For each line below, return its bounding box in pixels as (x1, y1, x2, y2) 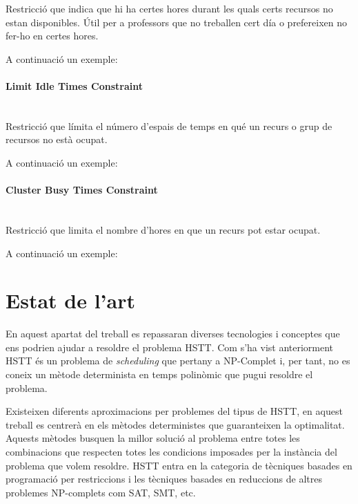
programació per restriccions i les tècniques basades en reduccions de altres (6, 472, 322, 486)
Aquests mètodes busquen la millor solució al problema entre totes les (6, 431, 300, 445)
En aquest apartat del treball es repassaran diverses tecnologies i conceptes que (6, 326, 340, 341)
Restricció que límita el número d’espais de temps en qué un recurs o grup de (6, 118, 332, 133)
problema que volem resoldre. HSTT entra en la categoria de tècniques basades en (6, 458, 352, 472)
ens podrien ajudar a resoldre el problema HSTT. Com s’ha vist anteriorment (6, 339, 334, 354)
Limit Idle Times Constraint (6, 78, 143, 93)
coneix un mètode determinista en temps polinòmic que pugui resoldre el (6, 367, 313, 382)
